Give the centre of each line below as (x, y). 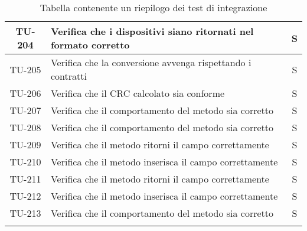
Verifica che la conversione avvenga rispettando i (151, 62)
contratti (68, 76)
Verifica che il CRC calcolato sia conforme (138, 93)
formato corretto (90, 45)
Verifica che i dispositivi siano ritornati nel (152, 31)
